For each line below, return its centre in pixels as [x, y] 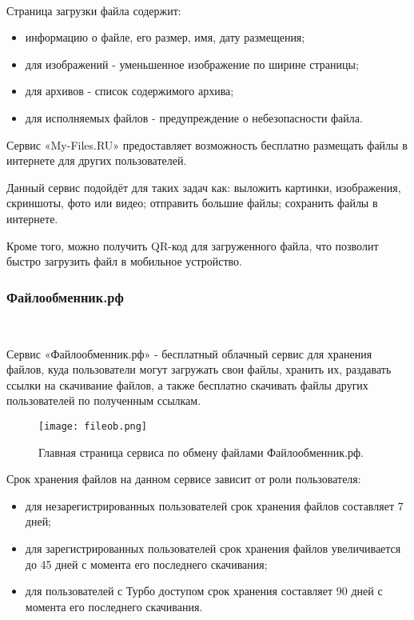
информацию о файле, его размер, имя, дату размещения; [165, 37]
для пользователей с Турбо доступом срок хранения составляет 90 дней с [204, 591]
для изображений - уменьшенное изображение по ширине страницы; [192, 64]
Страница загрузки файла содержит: [94, 10]
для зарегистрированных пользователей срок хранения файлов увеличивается [213, 548]
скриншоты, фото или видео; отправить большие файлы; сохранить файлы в [192, 203]
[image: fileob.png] [93, 426]
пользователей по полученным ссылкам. [104, 400]
